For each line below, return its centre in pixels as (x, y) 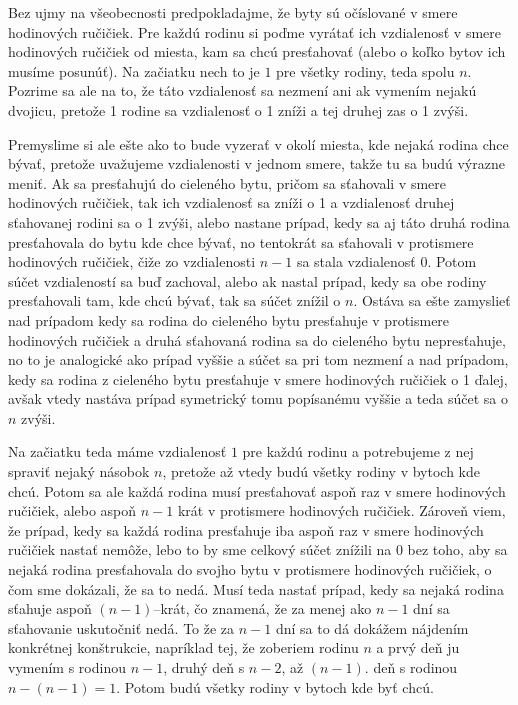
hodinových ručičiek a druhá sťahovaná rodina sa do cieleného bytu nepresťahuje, (257, 339)
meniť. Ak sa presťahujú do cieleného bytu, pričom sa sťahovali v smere (227, 182)
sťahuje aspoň (50, 608)
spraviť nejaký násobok (79, 471)
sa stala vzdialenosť (356, 261)
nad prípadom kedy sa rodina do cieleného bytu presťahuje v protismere (229, 319)
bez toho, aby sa (457, 549)
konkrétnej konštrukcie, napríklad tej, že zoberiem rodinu (183, 647)
